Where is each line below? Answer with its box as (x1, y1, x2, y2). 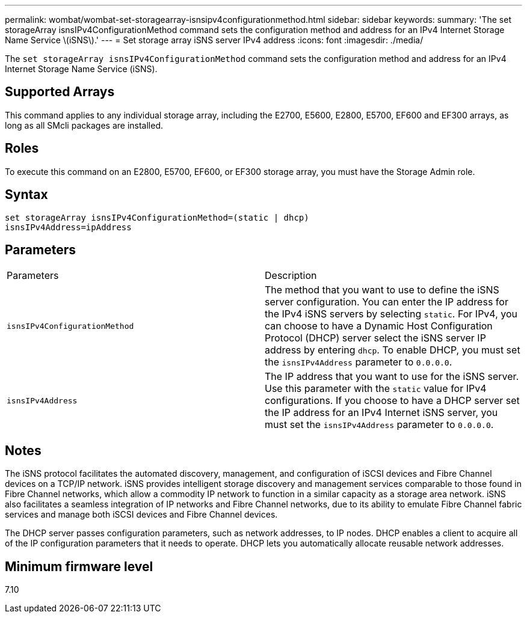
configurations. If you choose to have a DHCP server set (265, 394, 520, 407)
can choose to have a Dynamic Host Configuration (265, 320, 493, 332)
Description (265, 269, 317, 282)
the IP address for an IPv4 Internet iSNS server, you (265, 406, 498, 419)
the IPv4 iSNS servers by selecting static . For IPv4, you (265, 308, 517, 320)
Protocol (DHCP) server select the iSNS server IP (265, 332, 486, 344)
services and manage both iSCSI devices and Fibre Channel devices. (5, 509, 278, 520)
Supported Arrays (5, 84, 115, 100)
